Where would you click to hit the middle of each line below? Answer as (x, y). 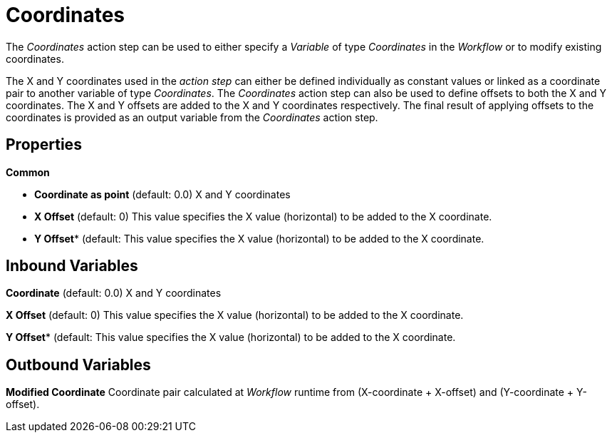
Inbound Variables (72, 266)
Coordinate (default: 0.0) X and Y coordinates (114, 293)
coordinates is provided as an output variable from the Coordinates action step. (192, 117)
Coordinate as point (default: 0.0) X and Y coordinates (162, 194)
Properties (44, 145)
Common (28, 172)
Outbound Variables (78, 365)
